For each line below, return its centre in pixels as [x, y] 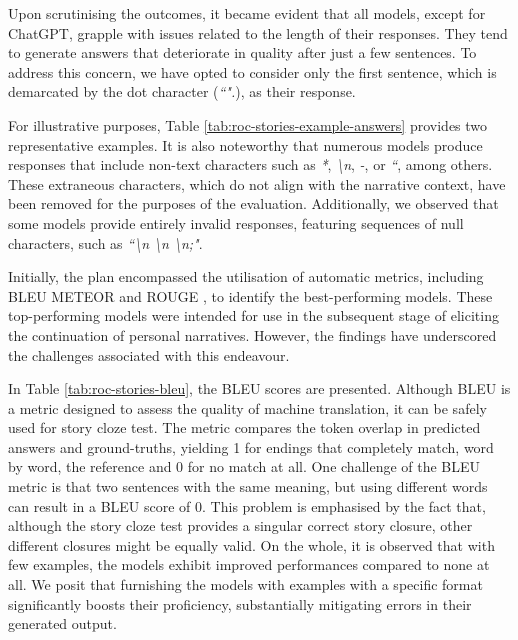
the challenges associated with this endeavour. [149, 354]
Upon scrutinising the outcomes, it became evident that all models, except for [247, 13]
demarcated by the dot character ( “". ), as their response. [182, 91]
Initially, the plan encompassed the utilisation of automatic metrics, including [246, 276]
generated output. [62, 623]
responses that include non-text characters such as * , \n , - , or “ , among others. [250, 164]
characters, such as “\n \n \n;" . [105, 242]
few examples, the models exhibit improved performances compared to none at [249, 564]
